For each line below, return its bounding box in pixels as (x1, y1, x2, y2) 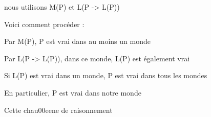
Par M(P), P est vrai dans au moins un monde (4, 36, 151, 46)
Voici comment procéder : (4, 18, 85, 29)
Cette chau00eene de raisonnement (4, 104, 113, 115)
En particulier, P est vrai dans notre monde (4, 87, 141, 98)
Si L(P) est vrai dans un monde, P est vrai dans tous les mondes (4, 70, 207, 81)
